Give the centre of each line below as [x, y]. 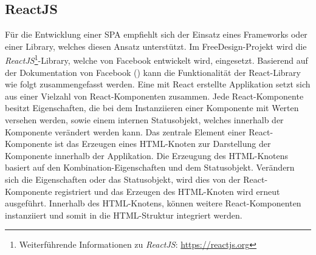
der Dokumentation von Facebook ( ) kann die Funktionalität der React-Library [153, 72]
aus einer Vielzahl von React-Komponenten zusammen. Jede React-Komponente [154, 96]
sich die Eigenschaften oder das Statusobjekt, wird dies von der [123, 179]
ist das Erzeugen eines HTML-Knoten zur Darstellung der [163, 144]
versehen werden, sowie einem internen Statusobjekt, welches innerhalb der [144, 120]
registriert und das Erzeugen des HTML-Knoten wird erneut [167, 191]
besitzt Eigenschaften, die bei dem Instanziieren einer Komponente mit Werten [152, 108]
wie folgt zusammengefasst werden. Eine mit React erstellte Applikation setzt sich [158, 84]
